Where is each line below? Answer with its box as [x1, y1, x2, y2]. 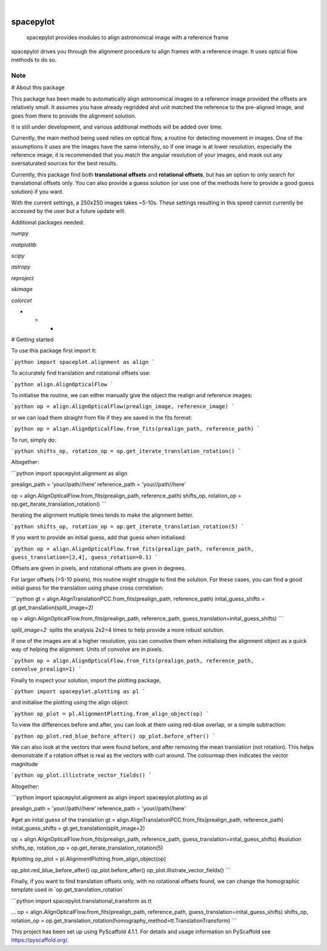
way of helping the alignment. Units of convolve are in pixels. [11, 646, 163, 653]
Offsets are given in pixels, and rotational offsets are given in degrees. [11, 565, 186, 572]
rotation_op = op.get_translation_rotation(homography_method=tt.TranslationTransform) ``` [11, 916, 237, 924]
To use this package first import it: [11, 347, 97, 354]
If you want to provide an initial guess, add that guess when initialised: [11, 534, 187, 541]
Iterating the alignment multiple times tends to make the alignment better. [11, 511, 194, 519]
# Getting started [11, 336, 54, 343]
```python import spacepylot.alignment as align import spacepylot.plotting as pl [11, 793, 208, 801]
